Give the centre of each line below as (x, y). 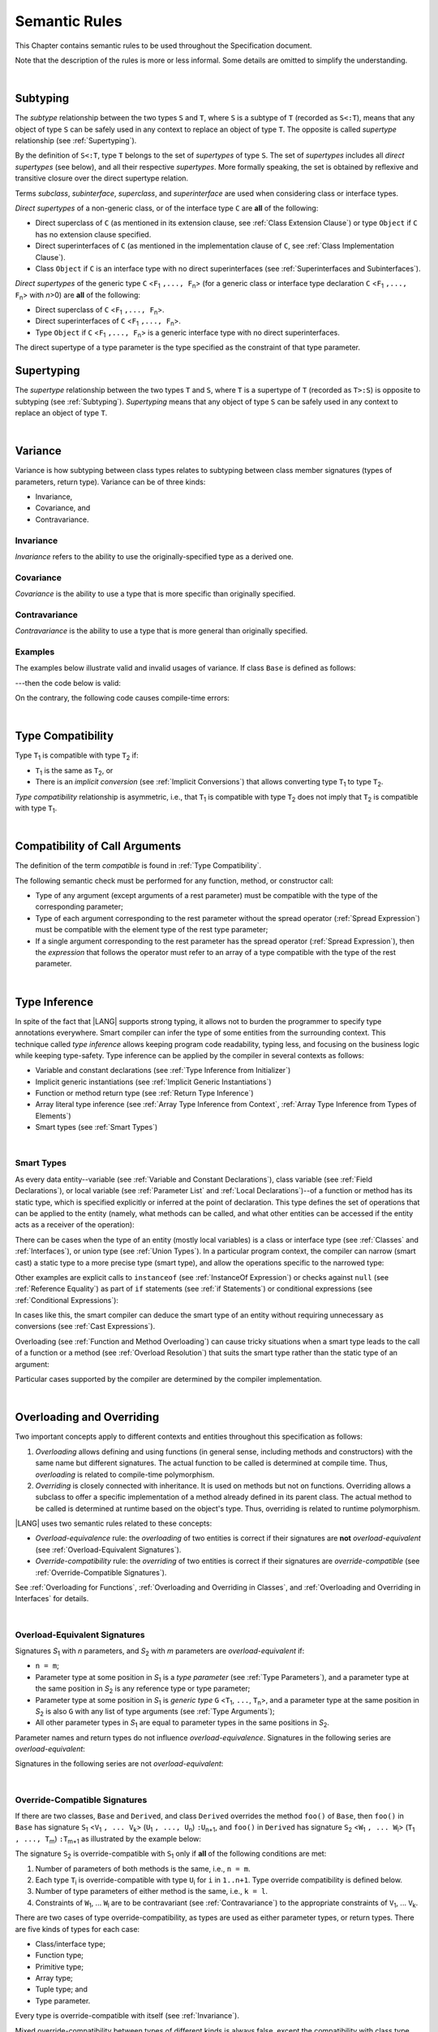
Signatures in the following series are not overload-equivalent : (119, 1764)
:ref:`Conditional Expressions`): (67, 1300)
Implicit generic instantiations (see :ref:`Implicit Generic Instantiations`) (153, 1082)
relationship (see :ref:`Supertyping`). (76, 141)
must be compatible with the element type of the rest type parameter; (152, 930)
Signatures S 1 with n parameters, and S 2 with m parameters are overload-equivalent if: (160, 1652)
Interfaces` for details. (52, 1599)
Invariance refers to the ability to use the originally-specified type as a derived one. (154, 556)
